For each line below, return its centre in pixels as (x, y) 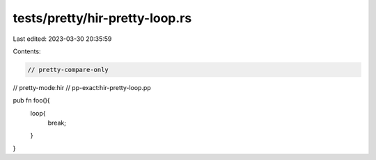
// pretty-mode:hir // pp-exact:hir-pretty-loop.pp (82, 87)
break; (57, 123)
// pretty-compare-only (68, 70)
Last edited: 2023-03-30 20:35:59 (62, 39)
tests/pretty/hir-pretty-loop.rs (102, 18)
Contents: (27, 51)
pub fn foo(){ (31, 100)
